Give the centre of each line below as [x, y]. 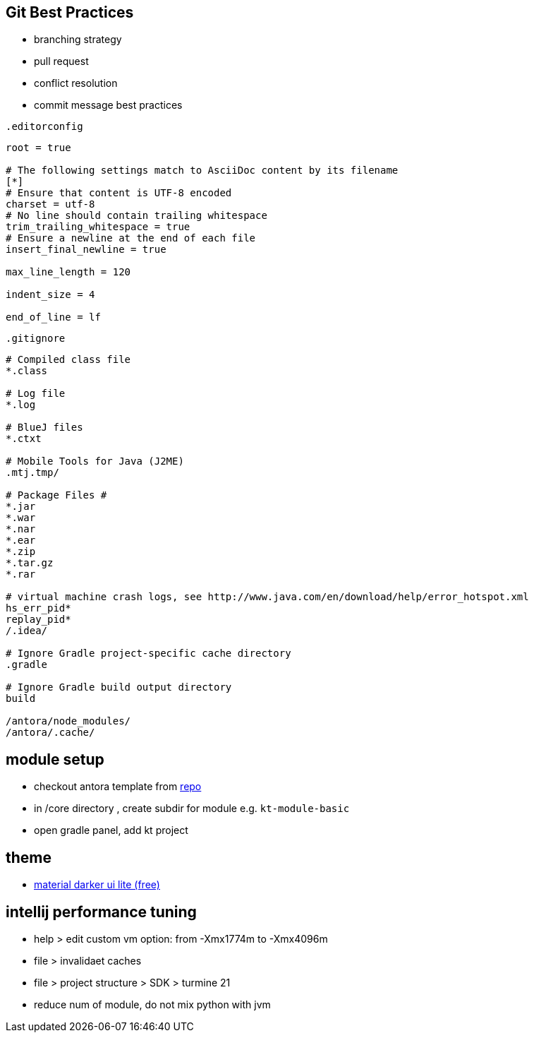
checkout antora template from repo [118, 787]
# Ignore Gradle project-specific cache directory [148, 654]
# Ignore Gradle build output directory [119, 687]
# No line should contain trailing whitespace [136, 216]
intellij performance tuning [101, 912]
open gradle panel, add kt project [111, 830]
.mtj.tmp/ [32, 473]
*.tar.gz [30, 563]
